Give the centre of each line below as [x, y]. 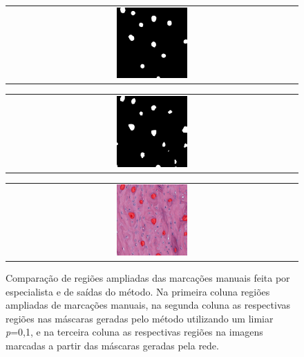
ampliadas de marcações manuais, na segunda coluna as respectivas [148, 305]
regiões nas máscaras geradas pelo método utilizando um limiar [140, 318]
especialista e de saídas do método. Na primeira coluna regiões [138, 291]
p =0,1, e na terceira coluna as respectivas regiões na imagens [134, 332]
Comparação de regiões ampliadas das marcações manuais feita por [148, 278]
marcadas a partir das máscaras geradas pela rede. [112, 345]
